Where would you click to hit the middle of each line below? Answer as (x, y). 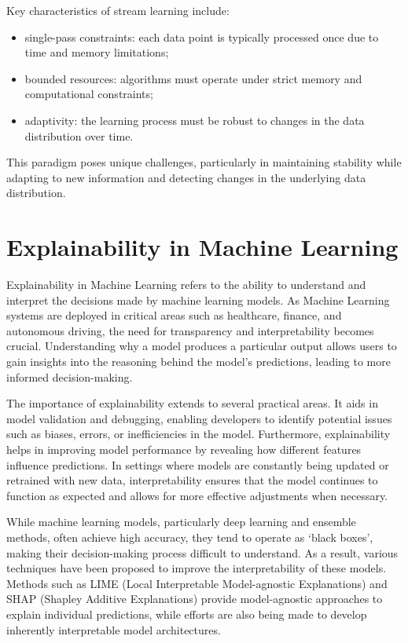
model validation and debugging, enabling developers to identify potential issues (199, 418)
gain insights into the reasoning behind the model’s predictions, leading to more (198, 362)
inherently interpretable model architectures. (114, 629)
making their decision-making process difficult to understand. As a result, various (202, 552)
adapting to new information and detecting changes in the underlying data (186, 177)
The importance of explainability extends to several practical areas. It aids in (192, 403)
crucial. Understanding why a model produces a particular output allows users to (202, 346)
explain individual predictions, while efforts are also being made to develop (187, 614)
